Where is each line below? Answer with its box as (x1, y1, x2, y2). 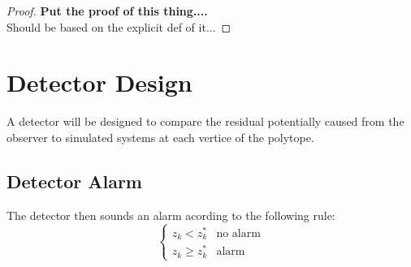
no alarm (216, 227, 261, 239)
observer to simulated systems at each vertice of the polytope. (6, 128, 314, 145)
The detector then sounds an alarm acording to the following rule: (6, 206, 335, 223)
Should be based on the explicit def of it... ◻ (6, 18, 231, 35)
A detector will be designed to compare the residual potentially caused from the (6, 113, 405, 130)
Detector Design (6, 66, 193, 99)
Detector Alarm (6, 168, 142, 193)
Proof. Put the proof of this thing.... (6, 2, 208, 19)
